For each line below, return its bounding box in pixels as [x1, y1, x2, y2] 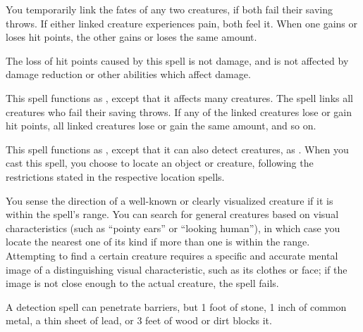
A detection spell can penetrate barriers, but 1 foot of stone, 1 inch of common [6, 299, 347, 314]
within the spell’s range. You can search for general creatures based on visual [6, 207, 339, 222]
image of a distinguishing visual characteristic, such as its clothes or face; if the [6, 262, 347, 276]
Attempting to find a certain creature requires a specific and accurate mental [6, 248, 338, 262]
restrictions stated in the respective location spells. [6, 169, 225, 184]
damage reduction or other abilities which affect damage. [6, 67, 251, 82]
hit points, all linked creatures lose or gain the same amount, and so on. [6, 118, 316, 133]
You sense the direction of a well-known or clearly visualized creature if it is [6, 193, 333, 207]
